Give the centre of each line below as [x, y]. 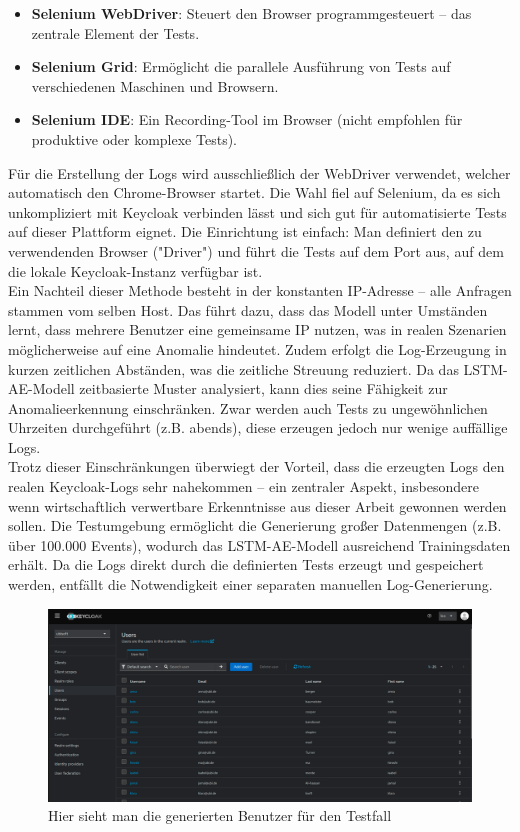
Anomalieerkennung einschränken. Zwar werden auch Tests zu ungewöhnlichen [248, 407]
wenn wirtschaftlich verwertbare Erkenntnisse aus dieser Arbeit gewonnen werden [257, 505]
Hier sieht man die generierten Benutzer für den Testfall [220, 815]
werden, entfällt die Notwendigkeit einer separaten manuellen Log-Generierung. [250, 584]
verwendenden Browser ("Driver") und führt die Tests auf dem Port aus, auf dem [256, 250]
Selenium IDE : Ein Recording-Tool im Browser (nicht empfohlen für [247, 119]
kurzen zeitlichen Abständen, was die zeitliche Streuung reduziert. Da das [233, 368]
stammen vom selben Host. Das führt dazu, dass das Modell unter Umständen [248, 309]
